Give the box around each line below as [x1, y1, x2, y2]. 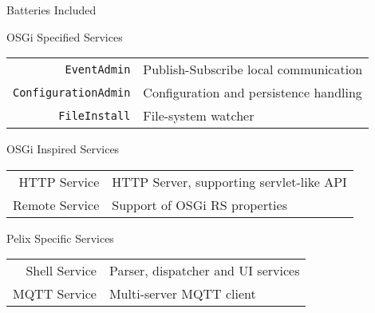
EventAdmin [65, 62, 131, 76]
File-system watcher [143, 106, 255, 125]
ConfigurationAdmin [13, 85, 131, 99]
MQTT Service [13, 284, 97, 303]
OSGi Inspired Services [6, 141, 120, 157]
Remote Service [13, 195, 100, 214]
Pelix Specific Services [6, 229, 114, 246]
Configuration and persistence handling [143, 83, 362, 102]
